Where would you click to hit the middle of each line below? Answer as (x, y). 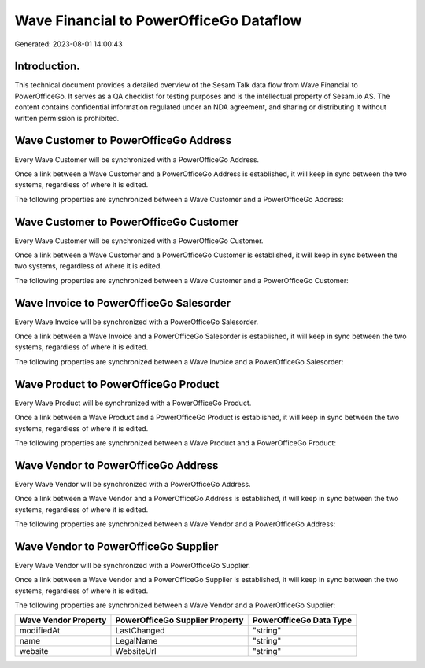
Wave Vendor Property (63, 620)
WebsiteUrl (136, 651)
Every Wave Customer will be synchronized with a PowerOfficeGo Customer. (139, 241)
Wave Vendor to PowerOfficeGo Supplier (116, 546)
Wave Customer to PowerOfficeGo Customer (127, 221)
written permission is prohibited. (67, 118)
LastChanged (140, 631)
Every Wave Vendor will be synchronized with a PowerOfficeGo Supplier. (133, 565)
